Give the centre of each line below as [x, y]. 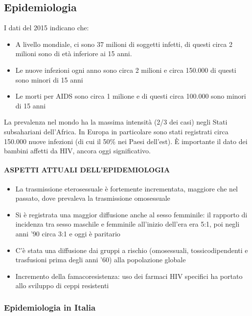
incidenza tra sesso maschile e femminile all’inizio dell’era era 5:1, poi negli [127, 224]
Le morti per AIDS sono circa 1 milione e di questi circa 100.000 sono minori [131, 96]
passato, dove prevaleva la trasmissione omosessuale [93, 198]
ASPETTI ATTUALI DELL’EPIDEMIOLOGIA [87, 170]
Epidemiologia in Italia [50, 307]
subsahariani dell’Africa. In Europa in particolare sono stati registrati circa [116, 131]
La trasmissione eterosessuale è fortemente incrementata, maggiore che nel [126, 188]
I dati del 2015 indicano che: [46, 28]
